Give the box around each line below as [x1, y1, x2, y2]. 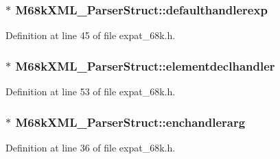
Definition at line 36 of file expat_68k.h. [5, 140, 176, 154]
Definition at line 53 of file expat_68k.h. [5, 84, 176, 99]
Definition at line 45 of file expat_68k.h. [5, 28, 176, 42]
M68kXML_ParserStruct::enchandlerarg [15, 113, 246, 130]
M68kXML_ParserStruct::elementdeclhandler [15, 57, 275, 74]
